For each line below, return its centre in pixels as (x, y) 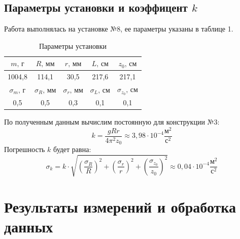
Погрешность (25, 149)
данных (29, 226)
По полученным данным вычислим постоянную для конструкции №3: (112, 122)
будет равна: (72, 149)
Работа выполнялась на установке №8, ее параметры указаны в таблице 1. (119, 29)
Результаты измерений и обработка (120, 206)
